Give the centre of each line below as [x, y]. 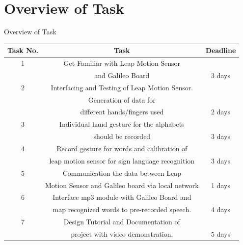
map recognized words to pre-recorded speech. [122, 209]
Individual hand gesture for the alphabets [122, 124]
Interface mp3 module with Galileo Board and [122, 197]
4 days [221, 209]
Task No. [23, 50]
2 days [221, 112]
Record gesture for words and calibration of [122, 148]
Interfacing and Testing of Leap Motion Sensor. [122, 87]
